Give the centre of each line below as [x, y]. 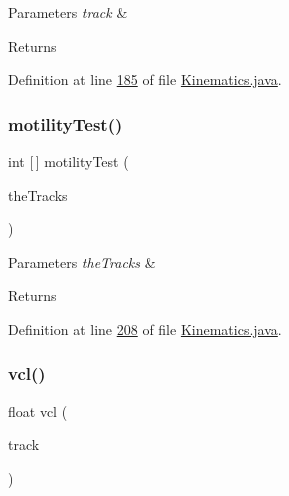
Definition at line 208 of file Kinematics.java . [145, 328]
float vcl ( [38, 410]
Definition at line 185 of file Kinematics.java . [145, 79]
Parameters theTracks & [82, 261]
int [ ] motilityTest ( [68, 161]
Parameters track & [68, 12]
